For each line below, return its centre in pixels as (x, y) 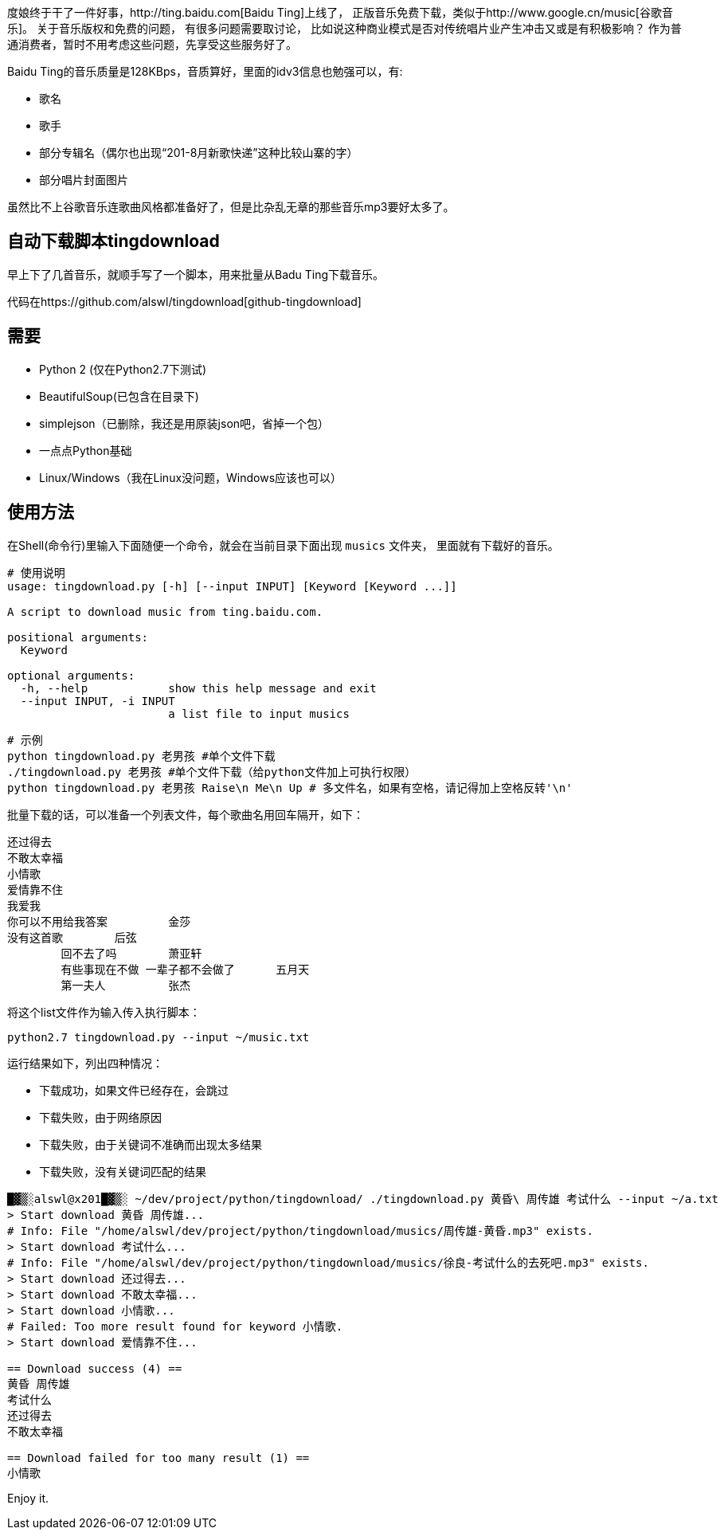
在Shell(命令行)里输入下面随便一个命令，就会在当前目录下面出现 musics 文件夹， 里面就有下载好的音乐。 (283, 545)
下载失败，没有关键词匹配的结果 (123, 1171)
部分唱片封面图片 (84, 180)
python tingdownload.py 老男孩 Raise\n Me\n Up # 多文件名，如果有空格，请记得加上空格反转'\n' (290, 788)
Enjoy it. (28, 1498)
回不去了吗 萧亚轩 (131, 953)
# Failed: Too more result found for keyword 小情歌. (175, 1326)
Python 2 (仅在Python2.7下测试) (123, 369)
